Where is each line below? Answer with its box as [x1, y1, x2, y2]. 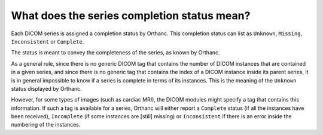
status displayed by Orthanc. [11, 85, 82, 92]
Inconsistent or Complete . [11, 38, 84, 45]
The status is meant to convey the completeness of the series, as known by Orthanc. [11, 49, 221, 56]
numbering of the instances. [11, 121, 81, 128]
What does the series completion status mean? [11, 9, 251, 22]
